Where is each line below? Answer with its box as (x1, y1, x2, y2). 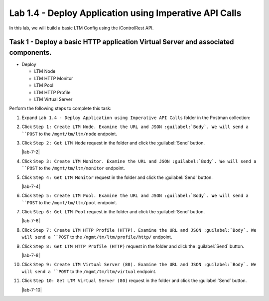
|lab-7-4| (21, 183, 40, 189)
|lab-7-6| (21, 218, 40, 224)
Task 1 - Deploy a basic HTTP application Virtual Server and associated (9, 38, 234, 46)
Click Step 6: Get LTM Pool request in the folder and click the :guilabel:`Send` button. (21, 209, 205, 215)
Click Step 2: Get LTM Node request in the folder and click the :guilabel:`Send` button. (21, 140, 205, 146)
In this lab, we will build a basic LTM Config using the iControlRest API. (9, 25, 154, 31)
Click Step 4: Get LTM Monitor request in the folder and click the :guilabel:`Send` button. (21, 174, 213, 180)
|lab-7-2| (21, 149, 40, 155)
